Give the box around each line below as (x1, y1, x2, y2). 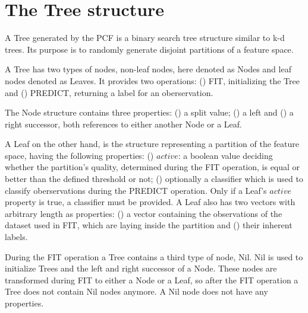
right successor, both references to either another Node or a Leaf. (5, 117, 242, 130)
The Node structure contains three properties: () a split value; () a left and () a (5, 106, 294, 119)
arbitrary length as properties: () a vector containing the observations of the (5, 207, 282, 219)
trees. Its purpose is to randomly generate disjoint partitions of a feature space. (5, 43, 294, 55)
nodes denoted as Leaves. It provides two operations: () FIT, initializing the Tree (5, 74, 300, 87)
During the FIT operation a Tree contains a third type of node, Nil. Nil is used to (5, 250, 303, 263)
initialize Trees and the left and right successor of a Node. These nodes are (5, 262, 277, 274)
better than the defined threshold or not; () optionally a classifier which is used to (5, 173, 303, 185)
